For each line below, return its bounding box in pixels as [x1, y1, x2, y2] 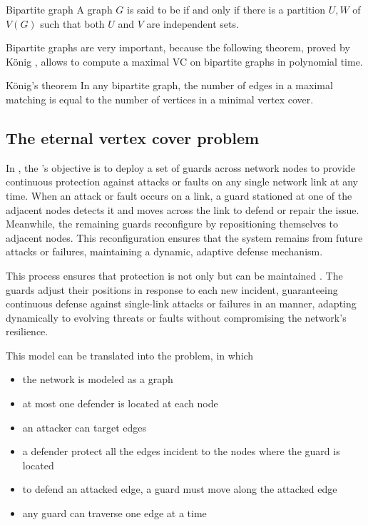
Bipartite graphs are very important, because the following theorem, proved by [6, 40, 350, 55]
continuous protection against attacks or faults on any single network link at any [6, 174, 359, 189]
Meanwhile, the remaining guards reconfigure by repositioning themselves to [6, 216, 339, 231]
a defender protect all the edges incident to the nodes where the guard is [22, 444, 340, 459]
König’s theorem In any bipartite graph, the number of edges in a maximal [6, 78, 333, 93]
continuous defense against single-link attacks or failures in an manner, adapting [6, 296, 357, 311]
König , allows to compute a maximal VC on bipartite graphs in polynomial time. [6, 53, 363, 68]
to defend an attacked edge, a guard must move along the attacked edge [22, 481, 337, 496]
